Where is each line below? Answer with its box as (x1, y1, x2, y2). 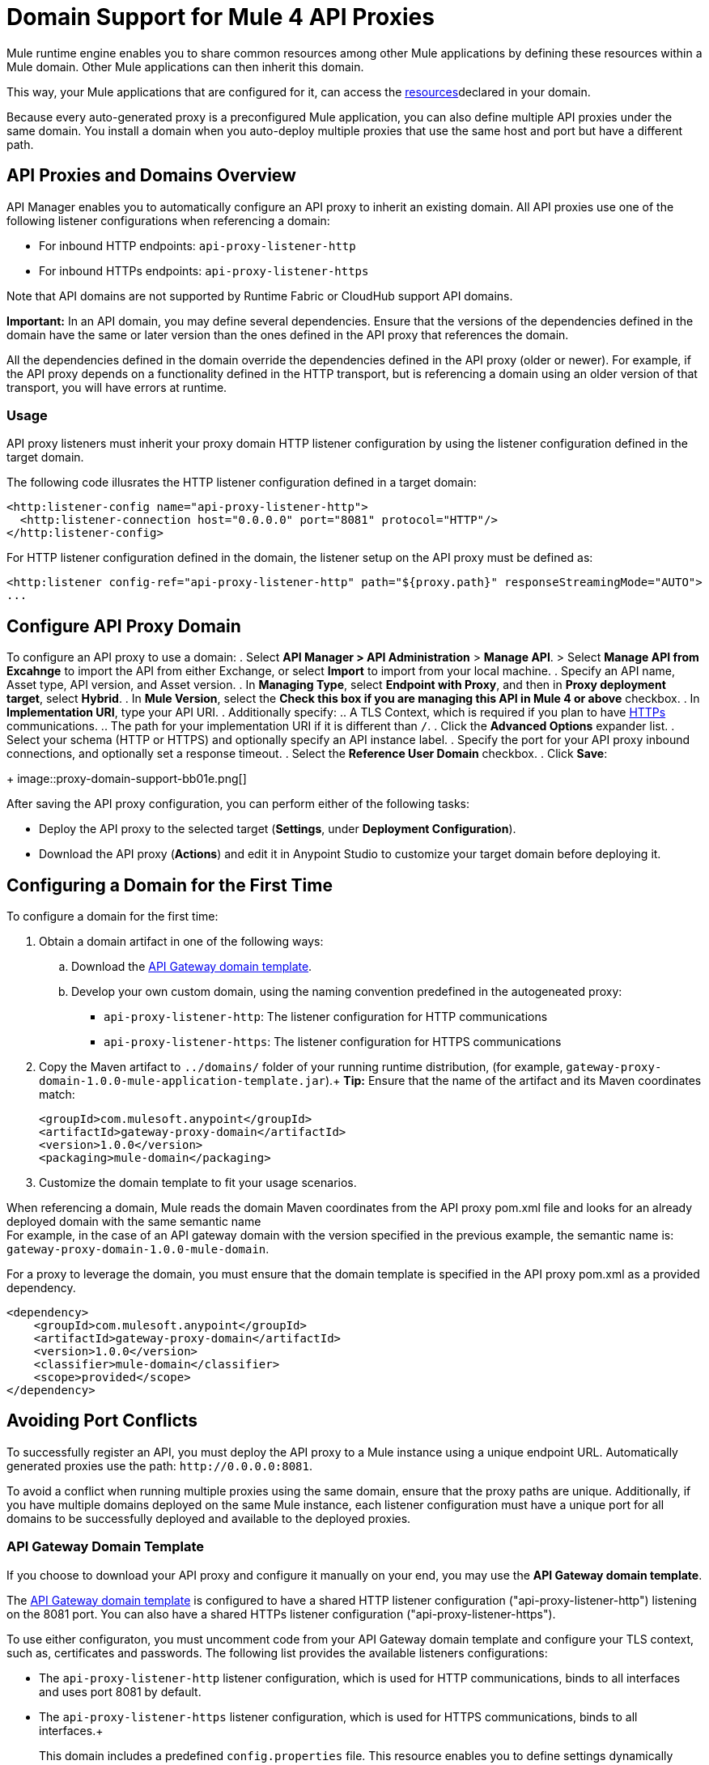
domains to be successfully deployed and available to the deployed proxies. (6, 1511, 411, 1525)
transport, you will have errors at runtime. (6, 380, 227, 394)
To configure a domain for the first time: (6, 909, 219, 924)
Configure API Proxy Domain (6, 615, 241, 636)
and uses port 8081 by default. (39, 1684, 202, 1699)
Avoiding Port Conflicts (6, 1410, 198, 1431)
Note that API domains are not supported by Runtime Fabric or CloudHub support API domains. (6, 288, 513, 303)
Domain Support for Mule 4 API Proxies (6, 3, 435, 31)
